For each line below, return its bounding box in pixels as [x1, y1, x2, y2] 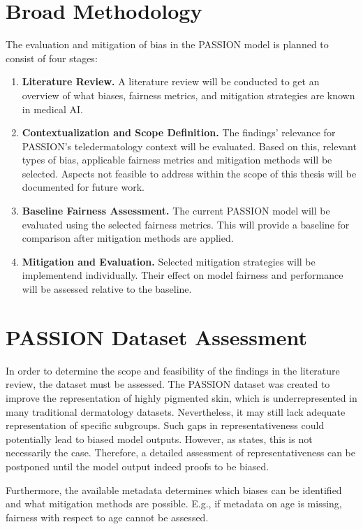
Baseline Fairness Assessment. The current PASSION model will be [22, 203, 330, 218]
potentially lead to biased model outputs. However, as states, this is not [6, 431, 313, 446]
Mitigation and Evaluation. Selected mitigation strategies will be [22, 254, 316, 268]
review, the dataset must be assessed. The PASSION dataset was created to [6, 377, 330, 391]
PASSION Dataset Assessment [6, 322, 308, 351]
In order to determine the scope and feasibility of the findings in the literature [6, 363, 340, 377]
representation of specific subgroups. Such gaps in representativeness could [6, 418, 325, 433]
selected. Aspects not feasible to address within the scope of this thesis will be [22, 166, 357, 180]
